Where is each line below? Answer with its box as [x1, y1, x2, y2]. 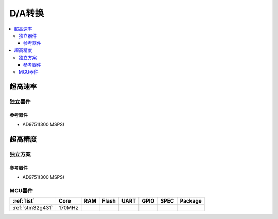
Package [180, 197, 202, 204]
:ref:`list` [12, 197, 35, 204]
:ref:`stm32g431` [12, 204, 54, 211]
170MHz [58, 204, 79, 211]
